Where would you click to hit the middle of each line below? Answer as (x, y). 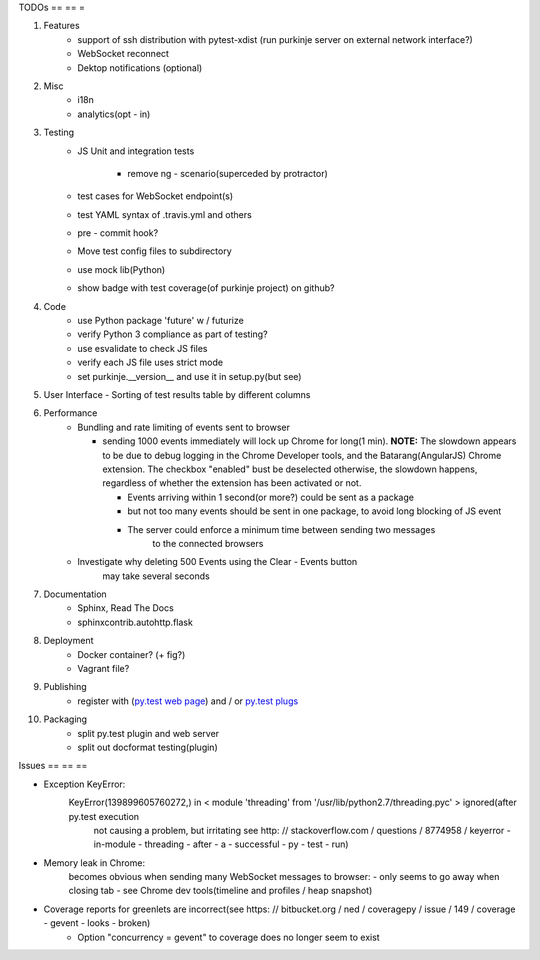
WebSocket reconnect (123, 54)
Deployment (68, 641)
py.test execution (104, 816)
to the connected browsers (208, 543)
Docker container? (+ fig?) (131, 654)
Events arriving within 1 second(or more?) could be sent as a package (271, 497)
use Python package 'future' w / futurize (160, 321)
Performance (70, 413)
